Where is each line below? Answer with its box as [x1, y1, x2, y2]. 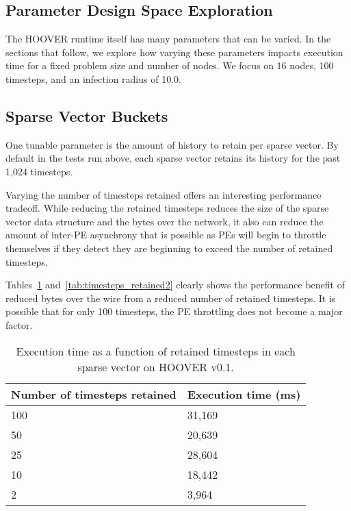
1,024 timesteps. [5, 164, 73, 178]
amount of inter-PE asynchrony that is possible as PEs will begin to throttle [5, 227, 326, 242]
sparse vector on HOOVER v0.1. [77, 358, 234, 375]
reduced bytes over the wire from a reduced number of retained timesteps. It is [5, 290, 336, 305]
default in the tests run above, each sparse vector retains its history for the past [5, 151, 341, 165]
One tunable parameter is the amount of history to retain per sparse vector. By [5, 137, 339, 151]
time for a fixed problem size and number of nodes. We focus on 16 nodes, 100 [5, 58, 334, 73]
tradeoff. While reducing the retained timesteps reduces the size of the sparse [5, 201, 329, 215]
